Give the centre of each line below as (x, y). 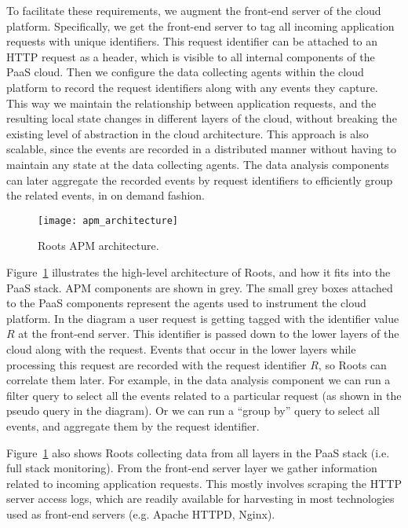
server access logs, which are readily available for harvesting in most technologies (200, 499)
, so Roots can (352, 364)
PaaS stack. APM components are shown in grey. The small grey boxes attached (200, 287)
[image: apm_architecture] (108, 220)
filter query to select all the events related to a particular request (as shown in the (204, 395)
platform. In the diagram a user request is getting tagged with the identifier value (203, 318)
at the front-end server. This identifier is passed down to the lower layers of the (209, 334)
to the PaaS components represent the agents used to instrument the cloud (186, 303)
